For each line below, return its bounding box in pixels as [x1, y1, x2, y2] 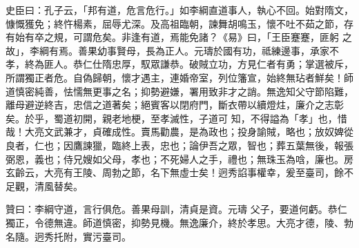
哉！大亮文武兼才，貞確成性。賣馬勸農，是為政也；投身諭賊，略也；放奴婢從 [6, 124, 353, 139]
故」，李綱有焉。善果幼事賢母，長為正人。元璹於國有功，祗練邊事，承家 [6, 43, 329, 57]
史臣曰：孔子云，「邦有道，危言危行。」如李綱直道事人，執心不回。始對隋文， [6, 3, 353, 17]
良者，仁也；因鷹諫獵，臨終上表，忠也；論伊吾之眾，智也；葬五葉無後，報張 [6, 137, 353, 152]
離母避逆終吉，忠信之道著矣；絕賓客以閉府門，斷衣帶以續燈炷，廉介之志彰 [6, 97, 344, 112]
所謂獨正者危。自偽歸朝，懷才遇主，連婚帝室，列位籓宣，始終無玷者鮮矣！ [6, 70, 344, 84]
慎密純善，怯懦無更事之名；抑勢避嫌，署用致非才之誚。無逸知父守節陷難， [14, 84, 353, 98]
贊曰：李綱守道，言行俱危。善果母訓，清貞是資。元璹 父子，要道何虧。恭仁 [6, 202, 347, 216]
